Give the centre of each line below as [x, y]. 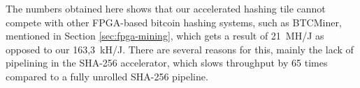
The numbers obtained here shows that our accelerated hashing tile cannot [166, 8]
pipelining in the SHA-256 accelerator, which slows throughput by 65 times [167, 63]
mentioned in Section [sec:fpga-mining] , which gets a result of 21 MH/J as [165, 36]
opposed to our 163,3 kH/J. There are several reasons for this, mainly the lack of [180, 49]
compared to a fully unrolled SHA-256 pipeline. [107, 76]
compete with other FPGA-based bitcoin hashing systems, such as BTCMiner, [174, 22]
